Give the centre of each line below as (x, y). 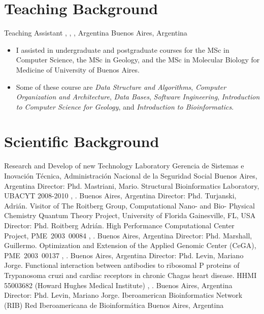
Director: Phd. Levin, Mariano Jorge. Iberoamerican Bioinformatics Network (123, 295)
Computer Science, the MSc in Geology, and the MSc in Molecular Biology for (138, 60)
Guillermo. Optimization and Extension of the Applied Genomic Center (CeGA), (130, 245)
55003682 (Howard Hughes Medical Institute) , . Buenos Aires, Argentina (118, 285)
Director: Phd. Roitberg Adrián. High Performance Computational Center (119, 225)
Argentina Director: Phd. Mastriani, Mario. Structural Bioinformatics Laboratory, (132, 185)
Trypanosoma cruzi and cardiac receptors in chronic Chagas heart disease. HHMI (130, 275)
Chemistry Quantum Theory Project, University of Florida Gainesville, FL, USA (130, 215)
